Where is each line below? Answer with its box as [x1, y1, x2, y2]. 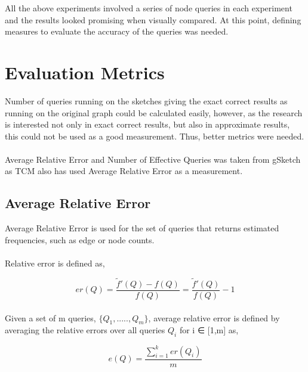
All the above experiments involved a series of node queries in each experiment [5, 2, 292, 14]
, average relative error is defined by [148, 311, 280, 324]
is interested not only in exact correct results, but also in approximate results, [5, 118, 290, 131]
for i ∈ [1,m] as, [179, 324, 239, 336]
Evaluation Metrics [5, 60, 165, 84]
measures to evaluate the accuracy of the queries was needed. [5, 25, 229, 38]
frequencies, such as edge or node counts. [5, 233, 155, 246]
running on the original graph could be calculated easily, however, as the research [5, 106, 303, 119]
